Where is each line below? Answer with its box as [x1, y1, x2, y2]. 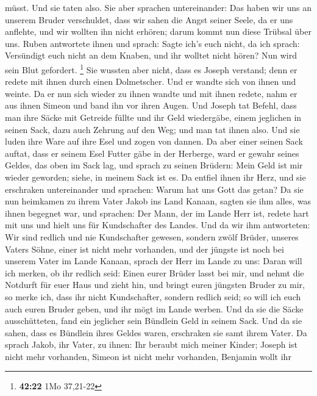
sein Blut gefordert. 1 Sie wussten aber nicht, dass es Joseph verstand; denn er [5, 61, 297, 76]
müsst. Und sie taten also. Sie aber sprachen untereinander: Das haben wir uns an [5, 1, 312, 13]
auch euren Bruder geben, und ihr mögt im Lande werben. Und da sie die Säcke [5, 302, 304, 315]
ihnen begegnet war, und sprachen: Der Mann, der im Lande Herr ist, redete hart [5, 206, 309, 219]
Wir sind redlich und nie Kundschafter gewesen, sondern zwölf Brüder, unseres [5, 230, 299, 243]
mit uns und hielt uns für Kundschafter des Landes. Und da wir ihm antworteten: [5, 218, 310, 231]
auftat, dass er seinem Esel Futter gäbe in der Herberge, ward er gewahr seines [5, 146, 299, 159]
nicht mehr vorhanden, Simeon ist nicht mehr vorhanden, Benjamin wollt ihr [5, 350, 291, 362]
